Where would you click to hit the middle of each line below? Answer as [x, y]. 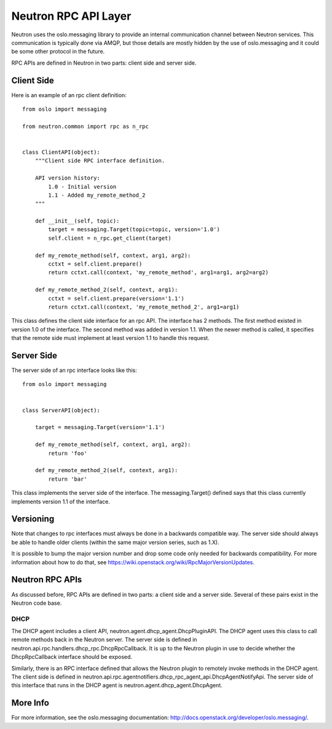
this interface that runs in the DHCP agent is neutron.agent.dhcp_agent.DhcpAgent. [117, 685]
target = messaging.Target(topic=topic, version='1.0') [134, 230]
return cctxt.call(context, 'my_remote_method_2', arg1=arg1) [144, 307]
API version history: [68, 178]
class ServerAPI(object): [61, 410]
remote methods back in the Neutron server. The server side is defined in [104, 640]
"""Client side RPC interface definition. [100, 161]
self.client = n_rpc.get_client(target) [110, 238]
